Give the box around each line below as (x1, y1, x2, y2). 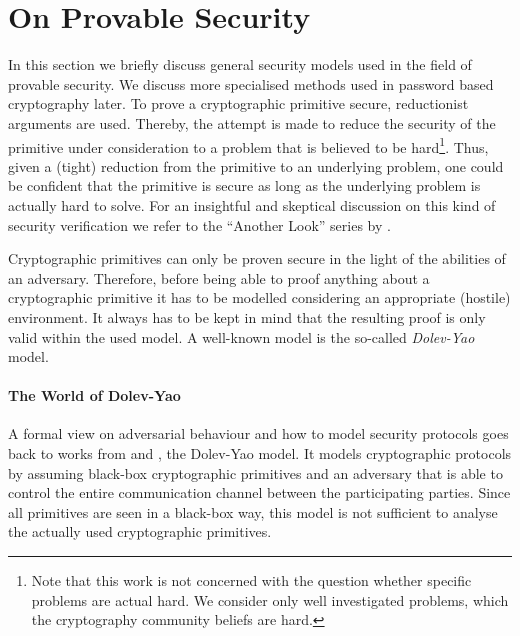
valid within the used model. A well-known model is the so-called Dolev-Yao (8, 326, 475, 347)
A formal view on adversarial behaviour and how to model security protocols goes (8, 423, 509, 444)
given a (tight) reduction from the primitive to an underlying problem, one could (8, 155, 504, 176)
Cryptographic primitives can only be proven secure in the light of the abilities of (8, 248, 506, 269)
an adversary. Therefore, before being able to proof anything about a (8, 267, 430, 288)
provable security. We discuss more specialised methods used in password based (8, 73, 494, 94)
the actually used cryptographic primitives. (8, 521, 272, 542)
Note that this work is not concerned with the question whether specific (31, 570, 472, 591)
